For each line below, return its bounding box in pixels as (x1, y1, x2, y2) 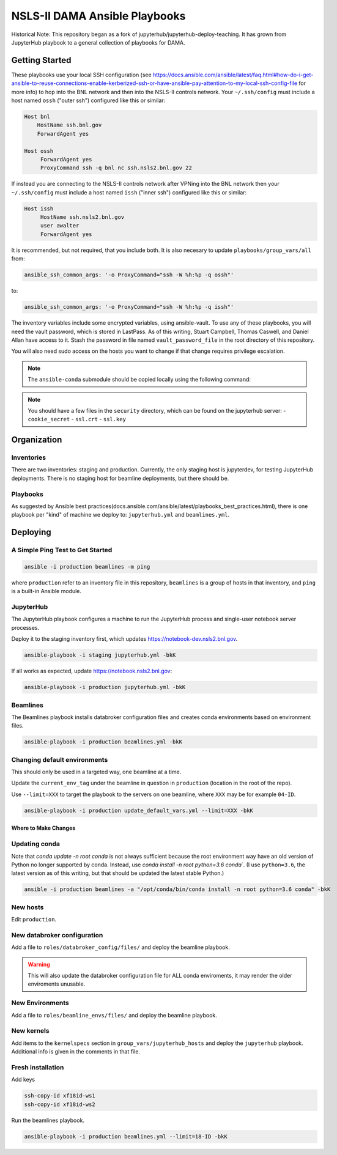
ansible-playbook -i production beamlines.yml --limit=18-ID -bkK (24, 1133, 228, 1140)
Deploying (11, 527, 51, 537)
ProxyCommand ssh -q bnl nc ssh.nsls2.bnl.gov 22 (40, 164, 192, 171)
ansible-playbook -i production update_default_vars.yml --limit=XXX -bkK (24, 807, 254, 814)
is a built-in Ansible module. (11, 588, 82, 595)
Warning (28, 961, 50, 968)
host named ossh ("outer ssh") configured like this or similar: (11, 97, 166, 104)
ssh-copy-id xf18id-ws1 (24, 1092, 96, 1099)
